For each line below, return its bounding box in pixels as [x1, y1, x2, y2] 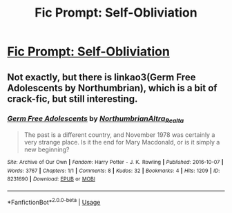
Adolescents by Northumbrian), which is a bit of [7, 82, 217, 94]
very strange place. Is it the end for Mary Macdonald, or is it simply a [23, 138, 220, 147]
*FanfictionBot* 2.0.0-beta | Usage [7, 197, 101, 206]
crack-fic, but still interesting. [7, 93, 138, 104]
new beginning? [23, 145, 70, 154]
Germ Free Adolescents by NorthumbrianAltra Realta [7, 113, 184, 124]
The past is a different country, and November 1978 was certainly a [23, 131, 215, 139]
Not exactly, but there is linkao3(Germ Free [7, 71, 196, 83]
